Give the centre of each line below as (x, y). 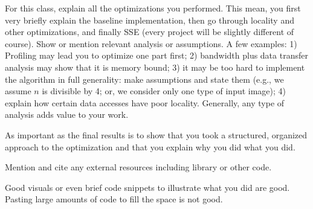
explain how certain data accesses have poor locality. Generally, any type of (145, 102)
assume (18, 91)
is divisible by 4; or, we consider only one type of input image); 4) (164, 91)
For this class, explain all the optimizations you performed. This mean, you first (153, 8)
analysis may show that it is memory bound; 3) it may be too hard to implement (155, 67)
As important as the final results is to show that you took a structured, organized (156, 134)
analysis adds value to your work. (67, 114)
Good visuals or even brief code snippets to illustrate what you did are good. (147, 187)
